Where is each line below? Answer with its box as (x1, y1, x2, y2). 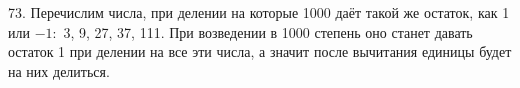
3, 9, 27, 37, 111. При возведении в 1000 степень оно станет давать (63, 21, 473, 42)
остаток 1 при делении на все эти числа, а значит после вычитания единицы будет (8, 41, 512, 62)
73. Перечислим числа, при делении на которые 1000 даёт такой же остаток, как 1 (8, 2, 510, 22)
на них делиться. (8, 60, 110, 81)
